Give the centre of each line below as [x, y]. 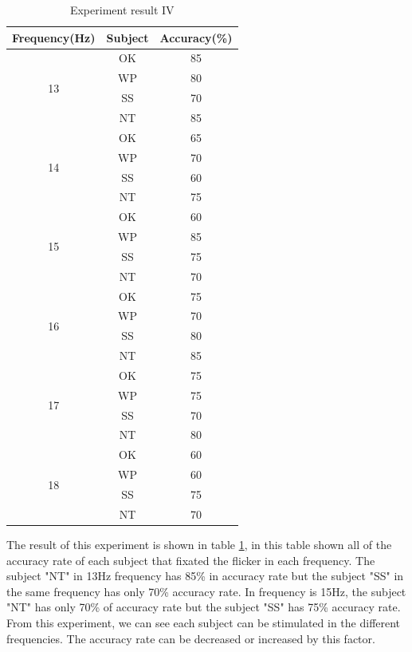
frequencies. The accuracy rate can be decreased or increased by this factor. [191, 638]
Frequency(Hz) [54, 37]
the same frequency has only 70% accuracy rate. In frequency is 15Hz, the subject [206, 591]
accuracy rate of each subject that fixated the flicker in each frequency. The [191, 560]
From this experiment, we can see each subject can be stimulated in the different [204, 622]
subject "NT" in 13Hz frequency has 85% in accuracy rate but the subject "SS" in [205, 576]
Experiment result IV [122, 10]
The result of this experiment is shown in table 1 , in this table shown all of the [199, 544]
